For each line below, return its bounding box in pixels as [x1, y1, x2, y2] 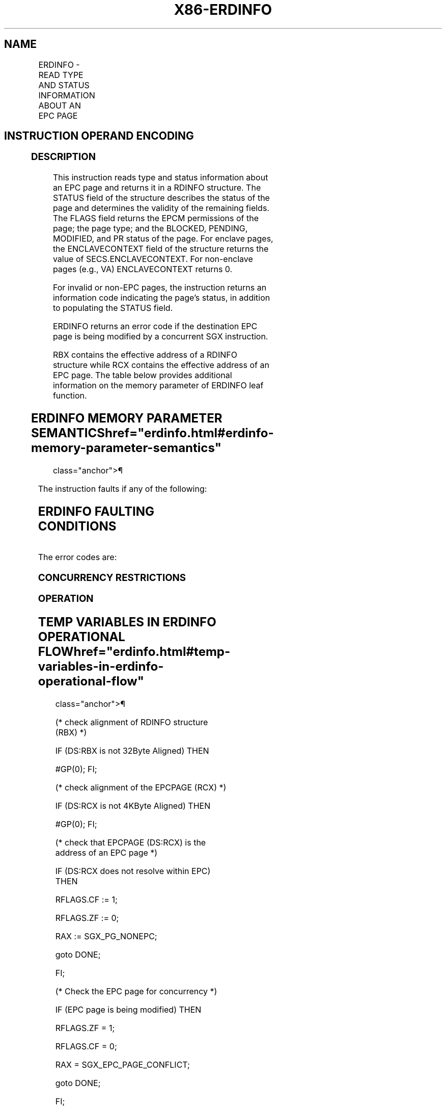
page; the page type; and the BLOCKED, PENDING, [52, 223, 248, 234]
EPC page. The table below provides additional [52, 370, 232, 381]
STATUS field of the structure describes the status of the [52, 193, 270, 203]
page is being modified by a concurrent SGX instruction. [52, 331, 268, 342]
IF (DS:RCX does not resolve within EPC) [55, 866, 211, 877]
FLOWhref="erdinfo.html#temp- [38, 644, 231, 659]
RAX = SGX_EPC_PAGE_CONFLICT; [55, 1060, 190, 1070]
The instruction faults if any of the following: [38, 483, 207, 494]
